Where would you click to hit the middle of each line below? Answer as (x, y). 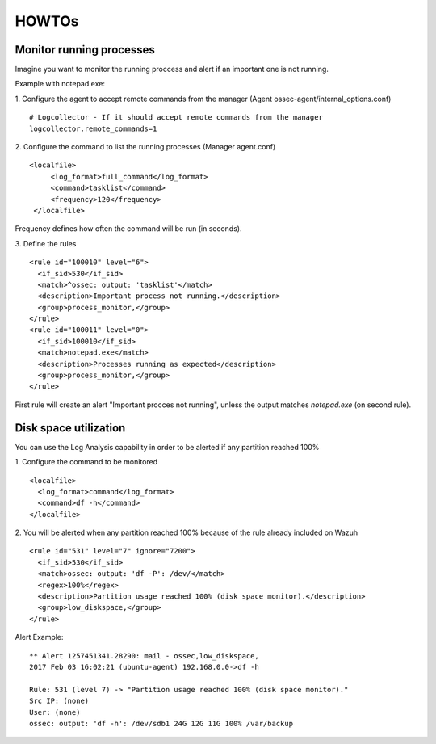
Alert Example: (39, 637)
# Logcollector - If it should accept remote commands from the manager (176, 118)
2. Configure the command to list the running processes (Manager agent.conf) (145, 147)
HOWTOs (47, 21)
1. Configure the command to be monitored (86, 462)
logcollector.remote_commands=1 (93, 128)
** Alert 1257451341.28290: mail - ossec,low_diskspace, (145, 656)
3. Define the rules (46, 243)
